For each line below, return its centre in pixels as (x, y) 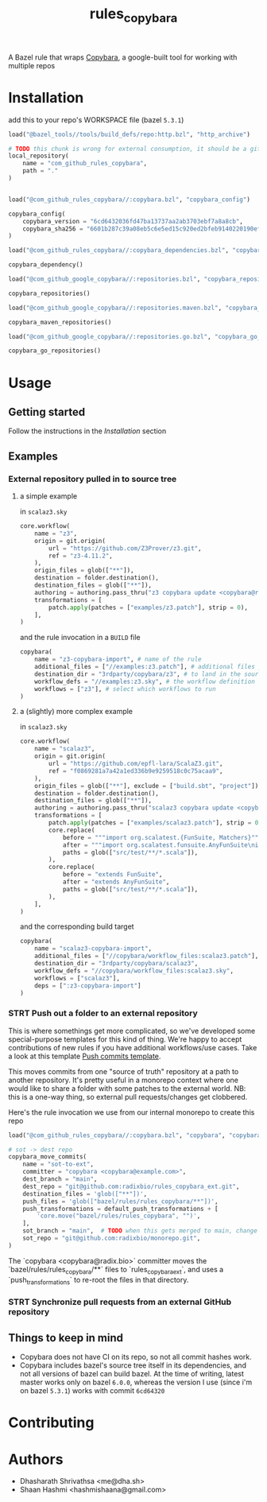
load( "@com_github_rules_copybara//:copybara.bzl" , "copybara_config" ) (129, 200)
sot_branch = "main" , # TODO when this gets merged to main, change (140, 1231)
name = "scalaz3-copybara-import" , (93, 949)
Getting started (47, 411)
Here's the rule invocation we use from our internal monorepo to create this (132, 1112)
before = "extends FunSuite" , (112, 875)
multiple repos (32, 65)
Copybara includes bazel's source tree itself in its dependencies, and (133, 1365)
